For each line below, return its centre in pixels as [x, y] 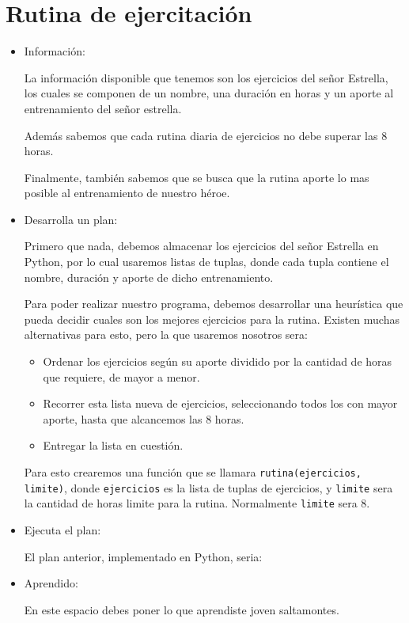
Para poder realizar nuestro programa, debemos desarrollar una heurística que [214, 304]
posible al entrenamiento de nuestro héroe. [127, 193]
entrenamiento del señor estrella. [103, 108]
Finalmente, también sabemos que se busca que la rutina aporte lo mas [197, 177]
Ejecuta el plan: [62, 529]
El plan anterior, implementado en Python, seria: [143, 556]
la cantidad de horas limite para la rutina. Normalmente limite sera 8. [197, 503]
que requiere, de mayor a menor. [121, 376]
